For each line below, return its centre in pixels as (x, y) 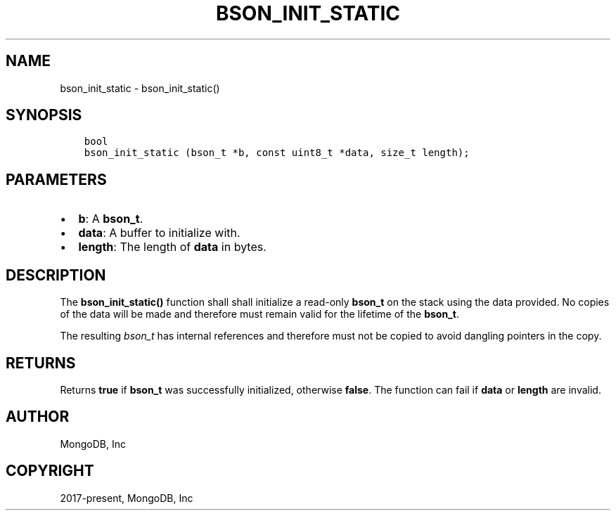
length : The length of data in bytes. (172, 247)
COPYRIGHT (50, 471)
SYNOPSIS (44, 115)
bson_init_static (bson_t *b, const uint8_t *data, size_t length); (277, 153)
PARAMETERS (56, 179)
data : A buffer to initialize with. (159, 233)
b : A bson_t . (111, 219)
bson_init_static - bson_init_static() (140, 88)
